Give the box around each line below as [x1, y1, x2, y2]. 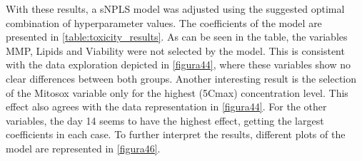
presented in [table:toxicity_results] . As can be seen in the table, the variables [6, 29, 348, 44]
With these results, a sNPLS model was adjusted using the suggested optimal [6, 1, 345, 16]
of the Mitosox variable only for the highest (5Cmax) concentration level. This [6, 85, 348, 100]
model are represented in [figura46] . [6, 140, 161, 155]
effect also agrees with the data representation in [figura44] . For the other [6, 99, 327, 114]
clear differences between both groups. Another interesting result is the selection [6, 71, 357, 85]
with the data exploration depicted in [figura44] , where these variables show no [6, 57, 351, 72]
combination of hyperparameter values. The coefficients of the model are [6, 15, 322, 30]
